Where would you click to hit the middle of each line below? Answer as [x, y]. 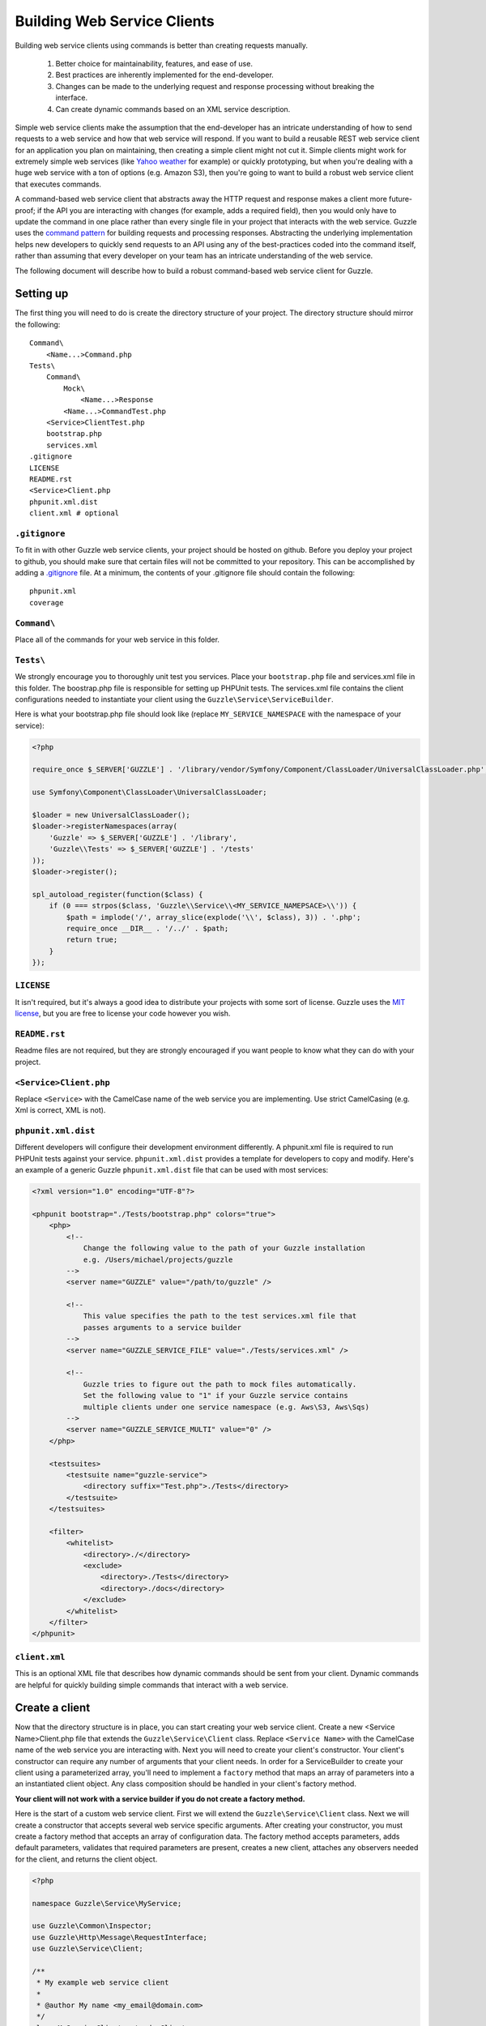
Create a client [53, 1708]
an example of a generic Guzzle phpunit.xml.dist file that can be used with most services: [172, 1170]
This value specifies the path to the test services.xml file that [220, 1316]
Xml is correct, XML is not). [60, 1110]
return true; [92, 940]
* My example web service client [103, 1983]
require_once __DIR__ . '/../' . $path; [147, 928]
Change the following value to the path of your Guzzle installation [224, 1248]
